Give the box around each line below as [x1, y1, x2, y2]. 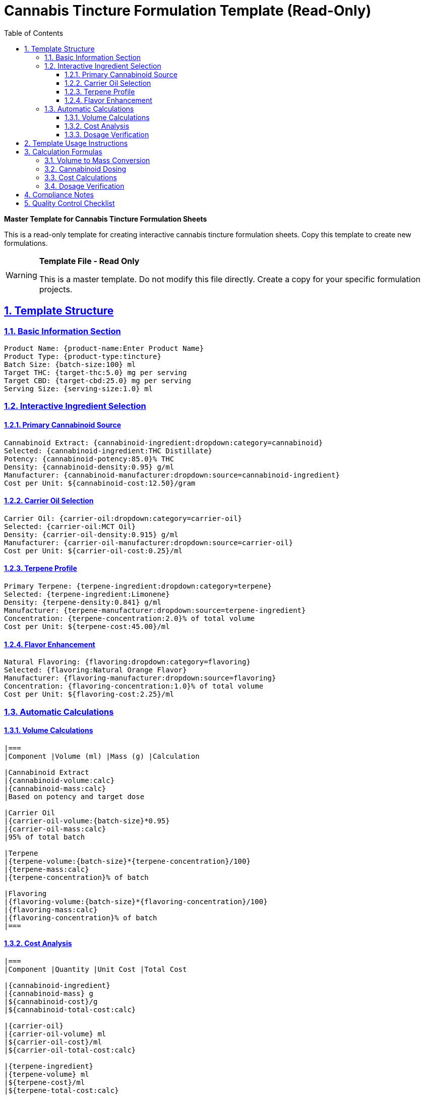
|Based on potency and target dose [4, 792, 145, 801]
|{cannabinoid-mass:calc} [4, 784, 106, 793]
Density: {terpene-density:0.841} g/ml [4, 598, 161, 606]
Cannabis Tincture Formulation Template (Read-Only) [4, 2, 372, 19]
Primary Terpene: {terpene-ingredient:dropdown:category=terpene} [4, 582, 272, 590]
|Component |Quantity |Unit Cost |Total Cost [4, 965, 187, 974]
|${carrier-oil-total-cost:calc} [4, 1046, 136, 1055]
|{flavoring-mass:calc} [4, 905, 98, 914]
